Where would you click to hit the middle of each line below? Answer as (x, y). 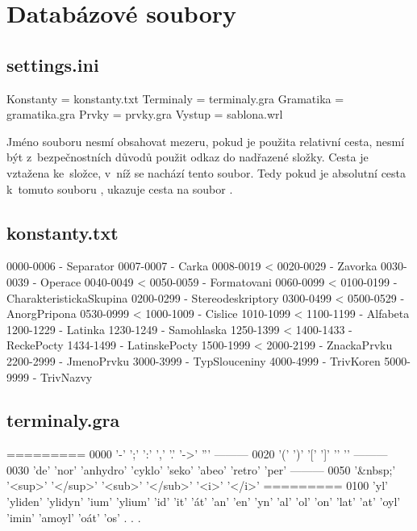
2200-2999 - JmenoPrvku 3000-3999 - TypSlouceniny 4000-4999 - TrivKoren (194, 360)
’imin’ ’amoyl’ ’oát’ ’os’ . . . (74, 517)
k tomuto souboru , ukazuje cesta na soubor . (120, 188)
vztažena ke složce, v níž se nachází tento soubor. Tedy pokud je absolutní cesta (206, 172)
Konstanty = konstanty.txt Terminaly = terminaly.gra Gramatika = (175, 98)
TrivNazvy (66, 376)
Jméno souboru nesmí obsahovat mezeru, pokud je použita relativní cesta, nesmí (206, 141)
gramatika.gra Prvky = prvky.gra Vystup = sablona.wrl (145, 114)
